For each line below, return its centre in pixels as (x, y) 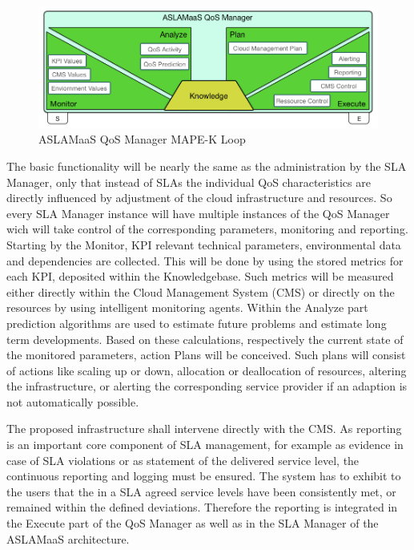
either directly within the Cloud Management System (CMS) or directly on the (201, 291)
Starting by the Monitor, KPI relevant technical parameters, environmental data (204, 244)
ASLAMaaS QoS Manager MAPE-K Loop (142, 139)
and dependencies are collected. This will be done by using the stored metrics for (205, 260)
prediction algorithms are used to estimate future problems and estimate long (197, 323)
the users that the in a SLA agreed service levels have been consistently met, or (201, 491)
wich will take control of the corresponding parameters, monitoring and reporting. (207, 229)
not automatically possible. (73, 401)
